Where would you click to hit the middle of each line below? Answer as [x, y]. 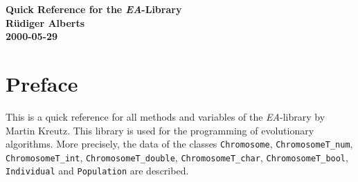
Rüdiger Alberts [45, 22]
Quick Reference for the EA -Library [94, 9]
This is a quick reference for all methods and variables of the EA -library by [165, 116]
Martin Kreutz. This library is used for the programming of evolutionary [160, 130]
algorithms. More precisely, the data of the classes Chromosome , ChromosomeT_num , [179, 144]
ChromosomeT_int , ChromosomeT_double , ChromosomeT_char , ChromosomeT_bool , [177, 157]
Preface [42, 83]
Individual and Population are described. [97, 171]
